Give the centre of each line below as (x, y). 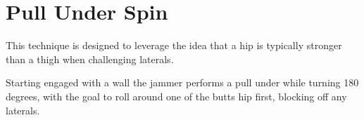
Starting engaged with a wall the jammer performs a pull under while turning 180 (182, 82)
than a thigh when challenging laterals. (90, 59)
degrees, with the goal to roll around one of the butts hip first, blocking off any (176, 96)
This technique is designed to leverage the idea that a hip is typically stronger (174, 45)
